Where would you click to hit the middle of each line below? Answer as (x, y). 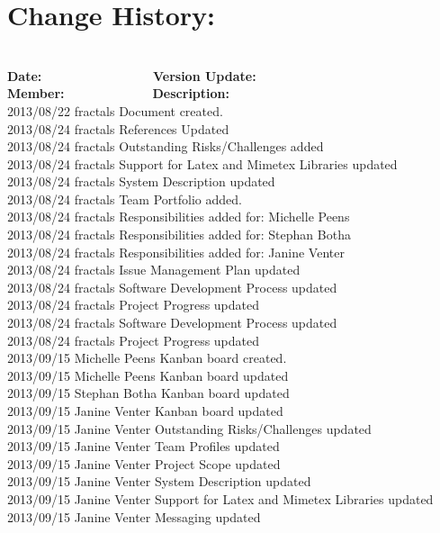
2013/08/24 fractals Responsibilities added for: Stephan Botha (179, 235)
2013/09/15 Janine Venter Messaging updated (134, 516)
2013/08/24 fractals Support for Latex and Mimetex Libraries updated (202, 163)
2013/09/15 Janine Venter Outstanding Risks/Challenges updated (189, 428)
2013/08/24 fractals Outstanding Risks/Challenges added (166, 146)
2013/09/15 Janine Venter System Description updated (159, 481)
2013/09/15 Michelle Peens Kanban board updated (148, 375)
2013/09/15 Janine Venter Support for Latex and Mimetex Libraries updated (220, 498)
